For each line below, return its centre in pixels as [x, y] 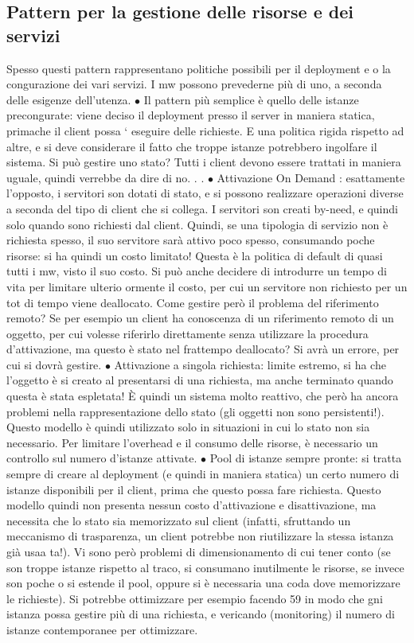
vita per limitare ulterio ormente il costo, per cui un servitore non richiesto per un [207, 286]
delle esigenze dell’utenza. [69, 99]
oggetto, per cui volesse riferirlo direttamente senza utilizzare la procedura [187, 333]
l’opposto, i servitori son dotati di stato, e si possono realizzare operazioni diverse [205, 193]
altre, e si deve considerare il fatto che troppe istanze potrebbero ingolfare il [192, 146]
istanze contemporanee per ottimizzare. [102, 629]
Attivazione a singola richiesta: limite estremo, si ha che [250, 364]
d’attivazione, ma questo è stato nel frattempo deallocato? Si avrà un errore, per [203, 349]
